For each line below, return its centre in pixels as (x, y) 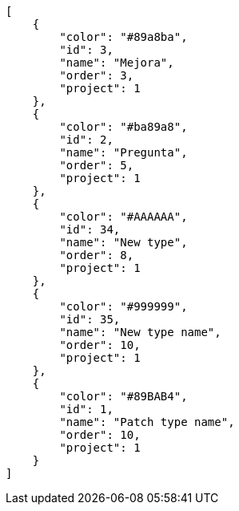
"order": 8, (97, 255)
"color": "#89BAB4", (123, 396)
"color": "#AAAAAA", (123, 217)
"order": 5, (97, 165)
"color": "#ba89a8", (123, 127)
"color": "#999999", (123, 306)
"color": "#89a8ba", (123, 37)
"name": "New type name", (140, 332)
